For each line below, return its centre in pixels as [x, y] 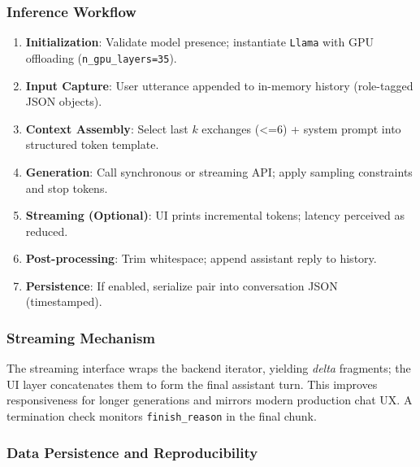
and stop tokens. [67, 188]
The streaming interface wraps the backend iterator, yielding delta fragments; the [209, 368]
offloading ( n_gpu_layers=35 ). [101, 57]
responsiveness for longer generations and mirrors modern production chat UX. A [210, 400]
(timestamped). [64, 301]
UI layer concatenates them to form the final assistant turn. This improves [192, 384]
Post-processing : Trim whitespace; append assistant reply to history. [201, 258]
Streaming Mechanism [81, 337]
